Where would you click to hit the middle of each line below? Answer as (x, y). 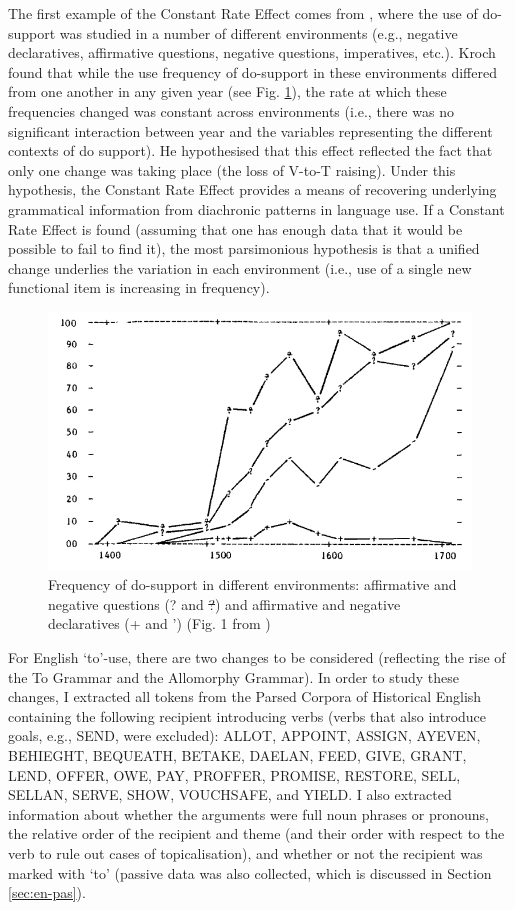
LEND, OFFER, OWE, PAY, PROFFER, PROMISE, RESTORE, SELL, (234, 774)
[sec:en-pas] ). (47, 892)
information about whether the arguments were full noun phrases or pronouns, (248, 813)
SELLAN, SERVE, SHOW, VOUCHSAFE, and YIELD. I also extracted (230, 794)
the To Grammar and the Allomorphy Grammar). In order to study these (233, 676)
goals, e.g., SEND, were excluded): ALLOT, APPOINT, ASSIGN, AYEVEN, (244, 735)
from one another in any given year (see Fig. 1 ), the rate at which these (227, 91)
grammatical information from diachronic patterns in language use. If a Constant (256, 208)
